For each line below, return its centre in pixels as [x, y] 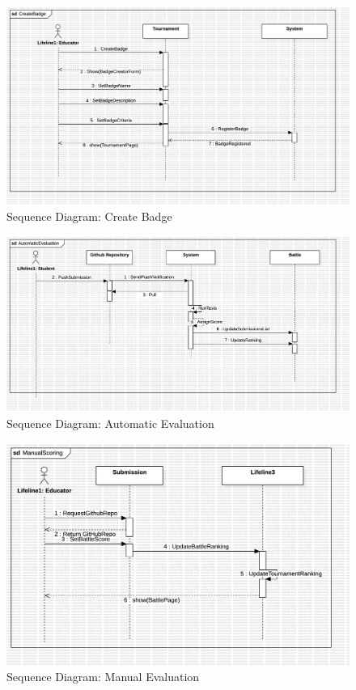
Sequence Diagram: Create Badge [89, 216]
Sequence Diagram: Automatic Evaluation [110, 423]
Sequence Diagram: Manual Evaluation [103, 677]
